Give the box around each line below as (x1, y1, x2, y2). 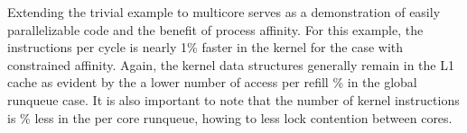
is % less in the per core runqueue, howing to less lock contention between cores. (7, 108, 453, 127)
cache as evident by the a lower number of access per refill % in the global (7, 73, 417, 92)
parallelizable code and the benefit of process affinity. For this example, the (7, 20, 424, 39)
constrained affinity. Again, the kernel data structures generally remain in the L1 (7, 55, 454, 74)
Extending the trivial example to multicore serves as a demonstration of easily (7, 3, 441, 21)
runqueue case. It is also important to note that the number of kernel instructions (7, 90, 460, 109)
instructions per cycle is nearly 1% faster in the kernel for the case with (7, 38, 404, 57)
